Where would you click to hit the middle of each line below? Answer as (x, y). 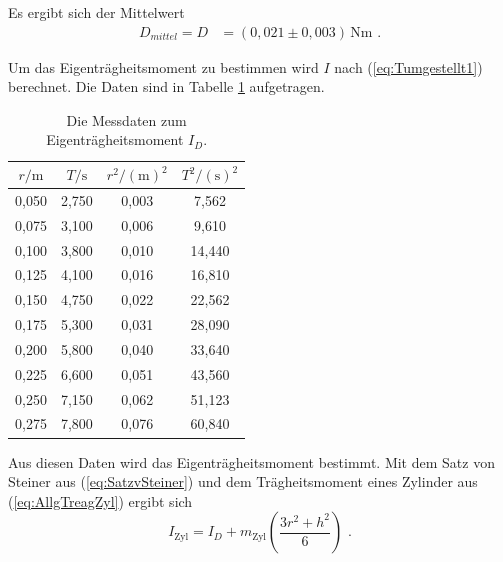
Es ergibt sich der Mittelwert (96, 12)
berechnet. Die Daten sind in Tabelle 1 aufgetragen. (166, 86)
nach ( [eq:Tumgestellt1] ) (408, 66)
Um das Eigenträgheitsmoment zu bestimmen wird (163, 66)
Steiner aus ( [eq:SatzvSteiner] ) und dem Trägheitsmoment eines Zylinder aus (243, 481)
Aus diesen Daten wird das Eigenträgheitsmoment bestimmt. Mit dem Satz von (251, 461)
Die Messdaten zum (126, 119)
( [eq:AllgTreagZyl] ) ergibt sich (100, 500)
